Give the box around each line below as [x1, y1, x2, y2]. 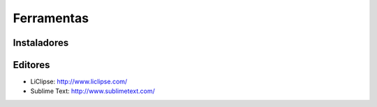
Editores [13, 59, 50, 71]
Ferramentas [13, 10, 89, 26]
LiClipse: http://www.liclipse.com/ [30, 77, 128, 86]
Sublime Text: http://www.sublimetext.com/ [30, 87, 155, 95]
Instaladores [13, 37, 69, 49]
